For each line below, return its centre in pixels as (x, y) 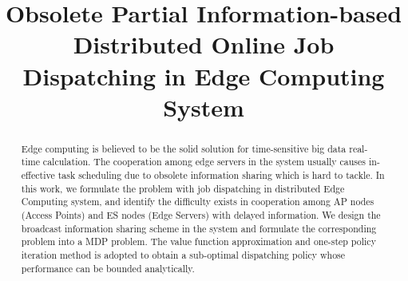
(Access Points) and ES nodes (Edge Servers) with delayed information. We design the (201, 215)
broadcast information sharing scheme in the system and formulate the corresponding (199, 228)
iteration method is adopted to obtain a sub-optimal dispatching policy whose (183, 254)
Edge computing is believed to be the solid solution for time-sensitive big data (184, 148)
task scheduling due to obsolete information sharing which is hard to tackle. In (221, 175)
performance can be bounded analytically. (108, 268)
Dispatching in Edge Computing (204, 75)
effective (38, 175)
